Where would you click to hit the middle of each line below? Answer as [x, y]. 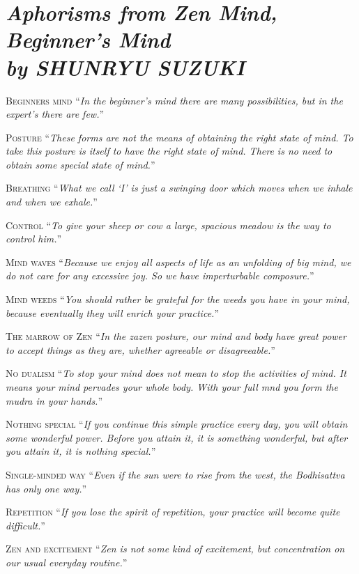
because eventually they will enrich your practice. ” [112, 312]
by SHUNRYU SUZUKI [125, 67]
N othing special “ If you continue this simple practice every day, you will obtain [177, 424]
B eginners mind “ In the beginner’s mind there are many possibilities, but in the [174, 100]
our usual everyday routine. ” [67, 562]
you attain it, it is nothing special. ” [81, 451]
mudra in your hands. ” [54, 400]
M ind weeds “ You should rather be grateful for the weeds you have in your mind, [178, 299]
